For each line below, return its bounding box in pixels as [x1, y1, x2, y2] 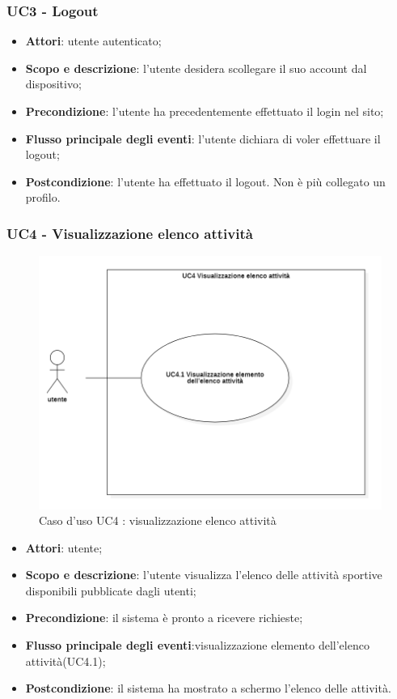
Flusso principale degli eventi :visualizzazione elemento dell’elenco [25, 637, 370, 654]
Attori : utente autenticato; [25, 32, 162, 49]
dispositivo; [25, 75, 82, 92]
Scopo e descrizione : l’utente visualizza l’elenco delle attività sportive [25, 566, 382, 583]
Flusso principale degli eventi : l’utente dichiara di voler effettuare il [25, 130, 381, 147]
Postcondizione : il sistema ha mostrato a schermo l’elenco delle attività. [25, 680, 391, 697]
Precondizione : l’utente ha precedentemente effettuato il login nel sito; [25, 103, 384, 119]
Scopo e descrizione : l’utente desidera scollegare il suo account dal [25, 59, 367, 76]
